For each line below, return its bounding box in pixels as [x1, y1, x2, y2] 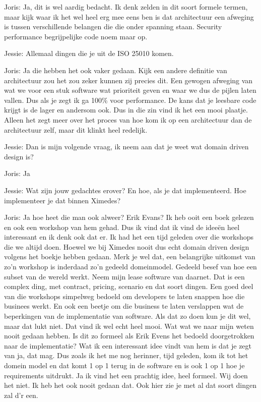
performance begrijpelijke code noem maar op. [4, 31, 148, 41]
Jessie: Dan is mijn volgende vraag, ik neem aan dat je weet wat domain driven [4, 141, 249, 152]
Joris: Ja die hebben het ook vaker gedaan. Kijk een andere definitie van [4, 65, 227, 75]
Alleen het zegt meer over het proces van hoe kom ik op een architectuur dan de [4, 114, 252, 125]
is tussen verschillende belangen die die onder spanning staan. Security [4, 21, 222, 32]
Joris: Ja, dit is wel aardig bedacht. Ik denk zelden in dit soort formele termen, [4, 2, 248, 12]
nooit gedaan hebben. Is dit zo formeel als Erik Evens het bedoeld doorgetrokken [4, 330, 254, 341]
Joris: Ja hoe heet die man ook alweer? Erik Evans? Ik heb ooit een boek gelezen [4, 212, 254, 222]
